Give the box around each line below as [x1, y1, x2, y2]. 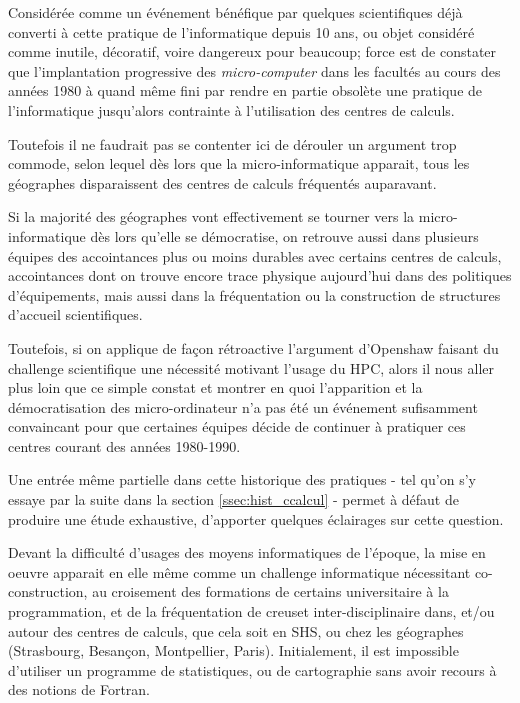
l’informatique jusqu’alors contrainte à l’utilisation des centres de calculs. [8, 99, 455, 120]
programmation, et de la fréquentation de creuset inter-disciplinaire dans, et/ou [8, 601, 495, 622]
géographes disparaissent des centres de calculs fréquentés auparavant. [8, 172, 437, 193]
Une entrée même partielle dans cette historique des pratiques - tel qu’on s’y [8, 469, 476, 490]
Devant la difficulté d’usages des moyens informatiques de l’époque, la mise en [8, 542, 486, 563]
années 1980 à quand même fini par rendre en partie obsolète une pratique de [8, 80, 483, 101]
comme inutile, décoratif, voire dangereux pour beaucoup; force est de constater [8, 41, 497, 62]
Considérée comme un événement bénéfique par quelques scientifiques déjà [8, 2, 463, 22]
